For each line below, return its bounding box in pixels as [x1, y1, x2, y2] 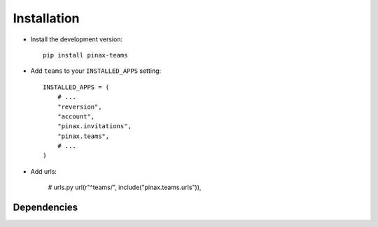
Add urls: [30, 167, 57, 175]
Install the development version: [30, 35, 122, 43]
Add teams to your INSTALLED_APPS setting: [30, 67, 162, 75]
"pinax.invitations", [57, 123, 132, 130]
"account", [57, 112, 95, 121]
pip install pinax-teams [43, 51, 128, 59]
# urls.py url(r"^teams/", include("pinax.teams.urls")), [48, 183, 202, 192]
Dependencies [13, 202, 78, 214]
